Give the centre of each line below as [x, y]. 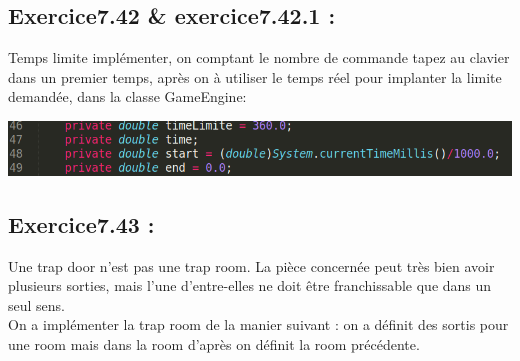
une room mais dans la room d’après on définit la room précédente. [214, 344]
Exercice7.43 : [81, 223]
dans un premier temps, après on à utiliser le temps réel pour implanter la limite [255, 76]
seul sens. [36, 304]
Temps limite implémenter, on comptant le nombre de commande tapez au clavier [259, 57]
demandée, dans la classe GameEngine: [127, 96]
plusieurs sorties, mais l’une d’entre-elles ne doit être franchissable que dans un [250, 285]
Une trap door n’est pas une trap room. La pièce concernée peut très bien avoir [251, 265]
